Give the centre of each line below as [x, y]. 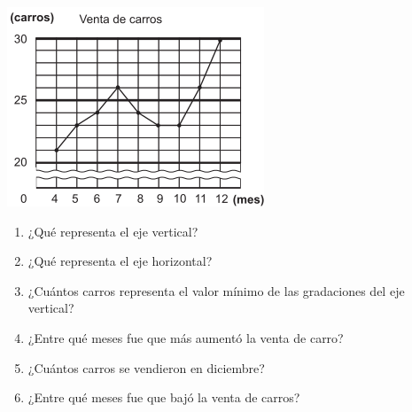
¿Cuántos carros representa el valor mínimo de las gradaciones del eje [216, 290]
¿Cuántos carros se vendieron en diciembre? [146, 367]
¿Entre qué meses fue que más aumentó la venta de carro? [186, 337]
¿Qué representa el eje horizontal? [120, 261]
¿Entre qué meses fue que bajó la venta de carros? [164, 397]
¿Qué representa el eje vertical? [113, 231]
